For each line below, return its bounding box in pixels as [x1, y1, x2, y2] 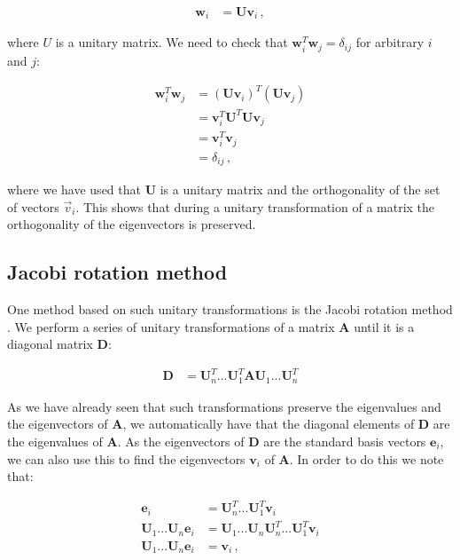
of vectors [7, 197, 59, 216]
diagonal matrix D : [7, 335, 112, 353]
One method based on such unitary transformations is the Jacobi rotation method [7, 300, 453, 319]
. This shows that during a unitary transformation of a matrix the [75, 197, 435, 216]
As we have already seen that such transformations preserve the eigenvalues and [7, 397, 441, 415]
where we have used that [7, 180, 141, 199]
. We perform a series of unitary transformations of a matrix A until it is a [7, 317, 415, 335]
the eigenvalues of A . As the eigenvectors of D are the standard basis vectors [7, 432, 426, 451]
